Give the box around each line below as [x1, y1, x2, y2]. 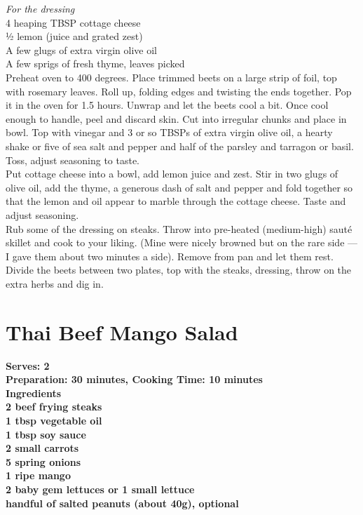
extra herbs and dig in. [6, 276, 104, 290]
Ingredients [6, 385, 62, 400]
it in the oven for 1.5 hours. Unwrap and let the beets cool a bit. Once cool [6, 98, 329, 112]
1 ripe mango [6, 468, 71, 483]
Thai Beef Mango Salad [6, 317, 238, 346]
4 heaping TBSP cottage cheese [6, 15, 141, 29]
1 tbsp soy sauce [6, 427, 86, 441]
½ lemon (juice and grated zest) [6, 29, 143, 44]
